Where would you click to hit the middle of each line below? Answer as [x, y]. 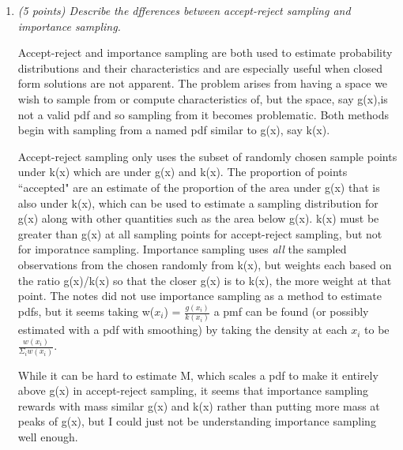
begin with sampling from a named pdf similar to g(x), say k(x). [174, 130]
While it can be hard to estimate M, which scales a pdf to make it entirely [198, 375]
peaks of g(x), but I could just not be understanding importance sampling [197, 421]
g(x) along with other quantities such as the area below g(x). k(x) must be [198, 218]
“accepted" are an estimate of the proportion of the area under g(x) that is [199, 187]
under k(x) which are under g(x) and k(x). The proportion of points [183, 172]
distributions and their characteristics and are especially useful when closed [200, 67]
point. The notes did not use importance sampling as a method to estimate [200, 296]
